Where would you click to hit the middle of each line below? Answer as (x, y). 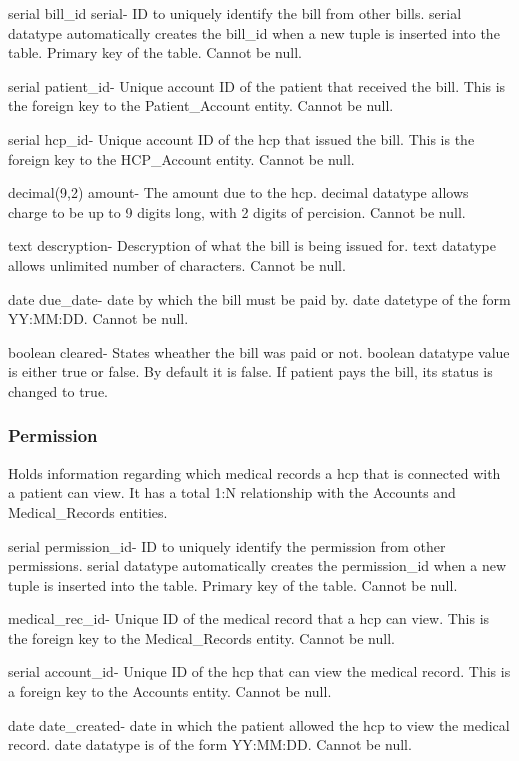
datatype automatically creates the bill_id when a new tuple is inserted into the (254, 32)
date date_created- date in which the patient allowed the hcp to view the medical (259, 724)
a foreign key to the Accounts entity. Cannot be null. (170, 691)
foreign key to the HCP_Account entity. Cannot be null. (181, 158)
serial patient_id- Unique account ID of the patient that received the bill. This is (257, 85)
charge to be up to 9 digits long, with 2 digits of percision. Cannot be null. (237, 211)
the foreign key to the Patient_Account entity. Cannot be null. (201, 105)
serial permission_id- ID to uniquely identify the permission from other (227, 545)
